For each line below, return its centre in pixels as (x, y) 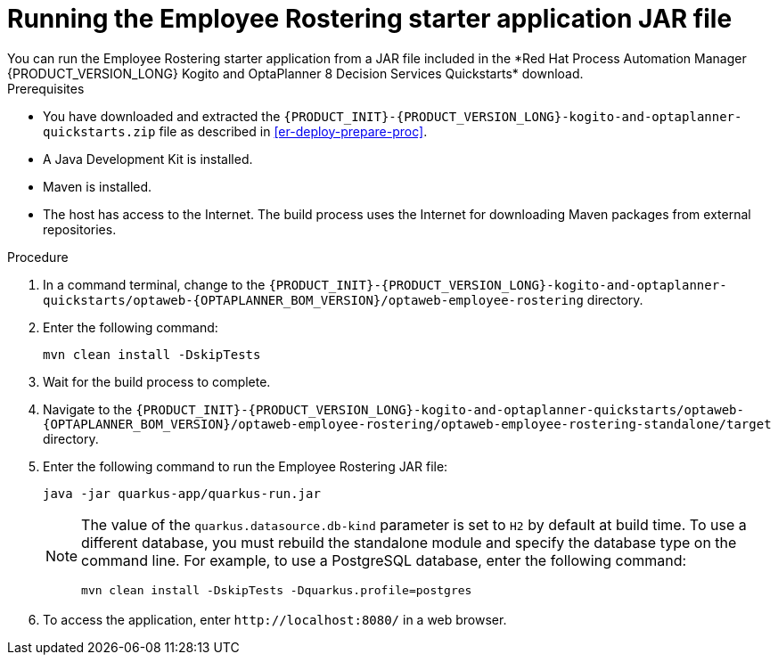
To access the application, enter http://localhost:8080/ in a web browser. (275, 619)
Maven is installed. (98, 186)
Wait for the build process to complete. (157, 381)
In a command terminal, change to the (154, 284)
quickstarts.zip (99, 131)
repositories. (80, 229)
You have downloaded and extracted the (162, 116)
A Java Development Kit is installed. (148, 159)
